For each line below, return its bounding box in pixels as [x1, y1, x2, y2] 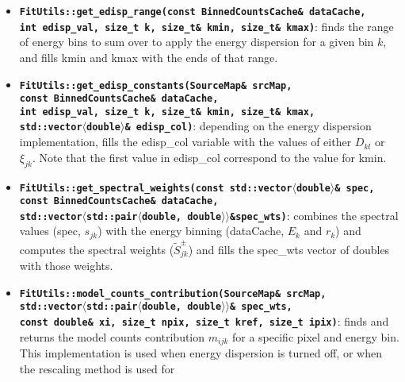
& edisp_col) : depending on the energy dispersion [124, 118, 372, 134]
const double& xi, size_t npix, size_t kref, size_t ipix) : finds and [19, 313, 389, 330]
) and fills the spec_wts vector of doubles [188, 241, 390, 257]
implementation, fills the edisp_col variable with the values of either [19, 133, 352, 150]
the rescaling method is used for [19, 360, 175, 376]
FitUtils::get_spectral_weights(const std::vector [19, 182, 292, 194]
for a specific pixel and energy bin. [231, 328, 399, 345]
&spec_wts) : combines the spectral [230, 206, 399, 223]
